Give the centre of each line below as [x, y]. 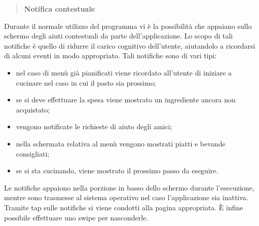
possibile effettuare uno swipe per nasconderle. [76, 217]
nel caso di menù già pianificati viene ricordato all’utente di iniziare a [124, 72]
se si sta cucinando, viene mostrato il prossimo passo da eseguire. [117, 171]
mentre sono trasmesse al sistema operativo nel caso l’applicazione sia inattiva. [126, 197]
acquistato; [33, 109]
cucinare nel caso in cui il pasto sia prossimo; [86, 82]
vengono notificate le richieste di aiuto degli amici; [94, 126]
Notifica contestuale [60, 9]
